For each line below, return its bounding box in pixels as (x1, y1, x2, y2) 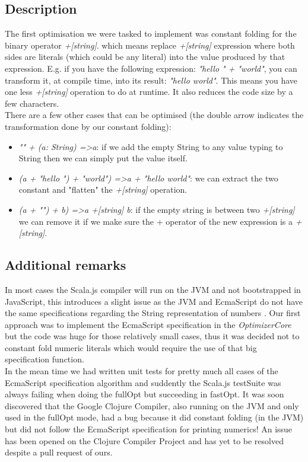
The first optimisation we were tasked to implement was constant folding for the (5, 27, 297, 40)
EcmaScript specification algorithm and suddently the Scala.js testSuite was (5, 376, 281, 388)
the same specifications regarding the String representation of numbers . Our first (5, 307, 301, 319)
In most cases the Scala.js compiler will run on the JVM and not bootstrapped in (5, 283, 301, 295)
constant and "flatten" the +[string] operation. (18, 183, 188, 196)
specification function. (5, 353, 84, 365)
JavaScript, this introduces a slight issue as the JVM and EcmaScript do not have (5, 295, 303, 307)
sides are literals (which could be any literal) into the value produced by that (5, 50, 285, 63)
